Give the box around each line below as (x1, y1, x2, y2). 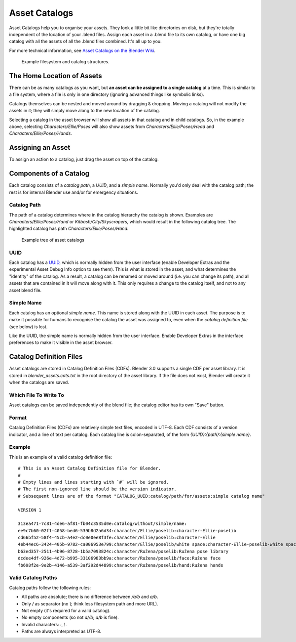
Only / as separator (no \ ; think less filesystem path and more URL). (21, 600, 158, 606)
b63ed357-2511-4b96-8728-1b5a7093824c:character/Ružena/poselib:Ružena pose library (18, 549, 229, 554)
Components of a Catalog (9, 170, 90, 178)
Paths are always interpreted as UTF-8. (21, 628, 101, 635)
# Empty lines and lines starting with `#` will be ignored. (18, 479, 169, 485)
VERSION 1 (18, 507, 41, 513)
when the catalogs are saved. (9, 379, 69, 385)
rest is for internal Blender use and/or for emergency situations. (9, 189, 138, 195)
